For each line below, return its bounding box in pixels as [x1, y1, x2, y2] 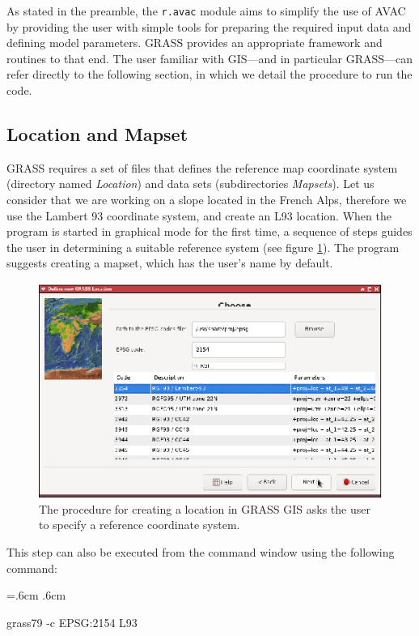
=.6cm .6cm [6, 587, 66, 604]
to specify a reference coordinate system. [39, 516, 240, 533]
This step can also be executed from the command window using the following [6, 544, 395, 561]
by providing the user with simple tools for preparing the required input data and [6, 18, 412, 35]
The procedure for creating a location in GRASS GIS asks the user [39, 500, 370, 517]
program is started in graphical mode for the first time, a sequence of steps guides [6, 223, 413, 240]
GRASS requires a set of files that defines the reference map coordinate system [6, 159, 398, 176]
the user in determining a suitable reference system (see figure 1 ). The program [6, 238, 400, 255]
